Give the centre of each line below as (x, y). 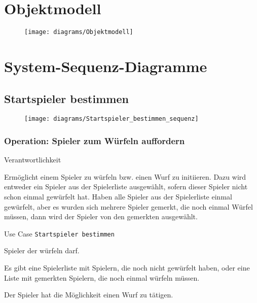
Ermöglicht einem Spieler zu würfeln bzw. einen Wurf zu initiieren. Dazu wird (125, 176)
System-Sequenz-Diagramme (106, 66)
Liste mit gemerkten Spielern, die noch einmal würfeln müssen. (102, 277)
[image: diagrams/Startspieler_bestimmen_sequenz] (112, 119)
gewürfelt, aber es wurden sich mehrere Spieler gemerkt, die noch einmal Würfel (128, 206)
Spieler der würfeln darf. (42, 250)
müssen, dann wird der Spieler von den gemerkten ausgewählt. (101, 216)
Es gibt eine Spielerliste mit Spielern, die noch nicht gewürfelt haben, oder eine (127, 268)
